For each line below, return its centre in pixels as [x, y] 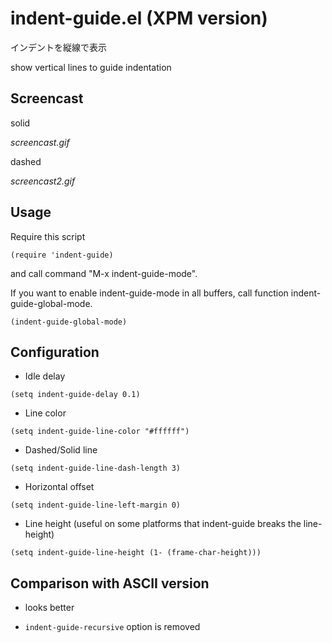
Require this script [48, 236]
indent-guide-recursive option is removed [112, 627]
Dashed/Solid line [61, 450]
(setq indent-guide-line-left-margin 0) [96, 505]
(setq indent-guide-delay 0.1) [75, 395]
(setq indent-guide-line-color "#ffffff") [100, 432]
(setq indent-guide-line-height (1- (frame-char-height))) [136, 553]
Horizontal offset [59, 487]
